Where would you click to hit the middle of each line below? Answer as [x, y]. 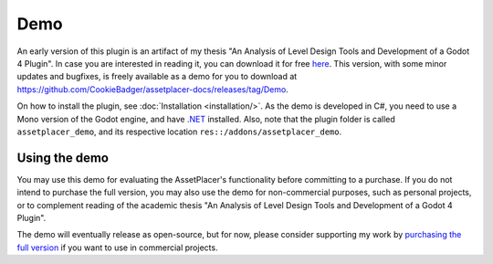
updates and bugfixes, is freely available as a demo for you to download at [157, 77]
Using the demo [63, 158]
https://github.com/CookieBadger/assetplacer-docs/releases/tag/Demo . [153, 89]
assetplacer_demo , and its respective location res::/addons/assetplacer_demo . [179, 132]
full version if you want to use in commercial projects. [117, 248]
